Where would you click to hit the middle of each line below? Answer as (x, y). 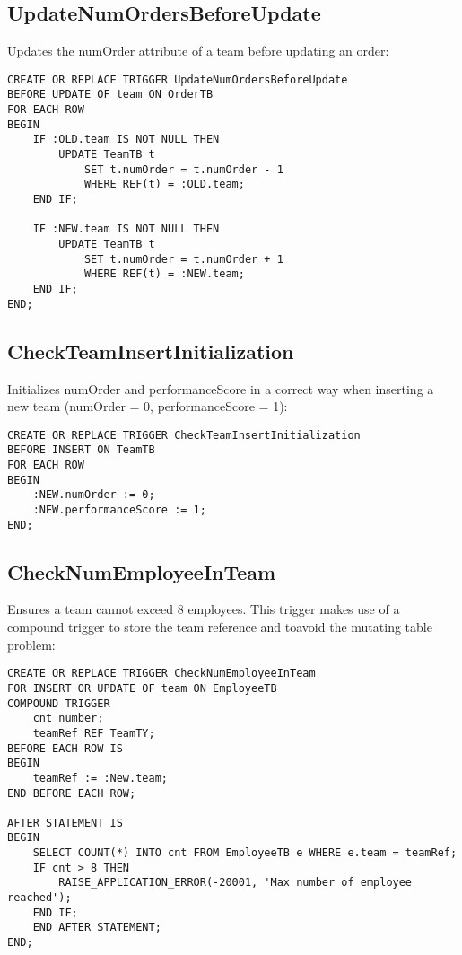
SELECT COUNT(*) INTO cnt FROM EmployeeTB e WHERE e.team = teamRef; (245, 853)
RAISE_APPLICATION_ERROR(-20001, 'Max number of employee (235, 883)
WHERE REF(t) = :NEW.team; (164, 274)
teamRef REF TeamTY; (94, 733)
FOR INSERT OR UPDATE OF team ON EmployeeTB (142, 688)
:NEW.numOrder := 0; (94, 495)
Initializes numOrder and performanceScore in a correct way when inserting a (221, 388)
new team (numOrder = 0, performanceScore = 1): (148, 406)
